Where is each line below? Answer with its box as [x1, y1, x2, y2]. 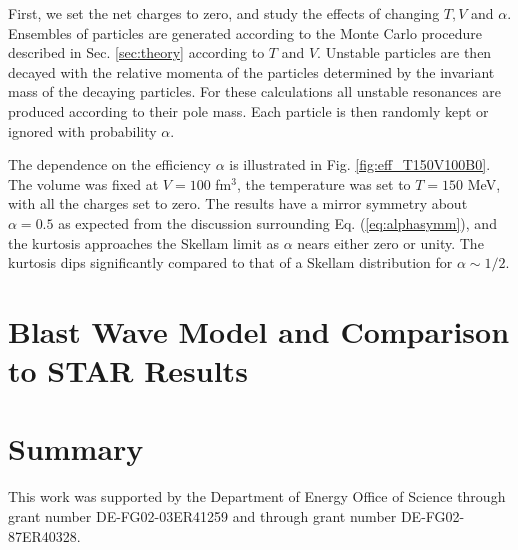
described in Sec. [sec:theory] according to [8, 42, 265, 63]
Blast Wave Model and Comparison [8, 310, 510, 351]
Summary [8, 428, 144, 469]
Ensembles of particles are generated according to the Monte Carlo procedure [8, 22, 482, 43]
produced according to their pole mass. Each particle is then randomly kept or [8, 100, 489, 121]
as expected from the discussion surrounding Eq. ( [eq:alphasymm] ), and [58, 212, 497, 233]
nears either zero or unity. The [297, 232, 484, 253]
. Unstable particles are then [317, 42, 492, 63]
